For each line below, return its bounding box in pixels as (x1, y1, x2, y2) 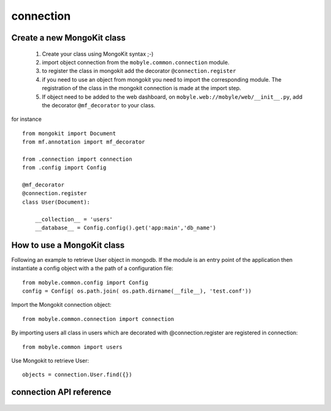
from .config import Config (22, 164, 107, 171)
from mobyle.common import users (22, 344, 123, 350)
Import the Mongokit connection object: (11, 301, 112, 309)
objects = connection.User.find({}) (22, 371, 132, 378)
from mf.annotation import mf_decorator (22, 139, 145, 145)
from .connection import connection (22, 155, 132, 163)
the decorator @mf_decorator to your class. (42, 101, 156, 109)
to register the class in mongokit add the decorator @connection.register (42, 67, 236, 75)
